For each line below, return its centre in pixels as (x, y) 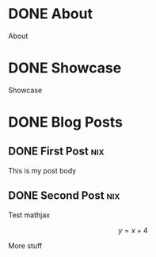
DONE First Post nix (56, 152)
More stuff (25, 245)
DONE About (51, 14)
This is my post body (42, 170)
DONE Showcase (65, 68)
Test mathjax (29, 215)
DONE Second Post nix (64, 196)
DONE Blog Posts (65, 122)
